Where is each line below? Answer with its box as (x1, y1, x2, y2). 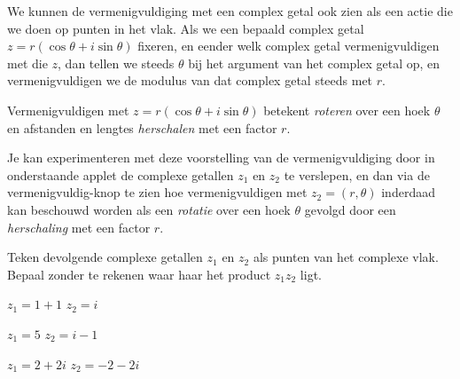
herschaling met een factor (7, 217, 151, 236)
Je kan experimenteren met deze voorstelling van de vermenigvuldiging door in (7, 148, 435, 167)
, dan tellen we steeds (58, 53, 175, 72)
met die (7, 53, 48, 72)
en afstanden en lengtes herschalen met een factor (7, 118, 277, 137)
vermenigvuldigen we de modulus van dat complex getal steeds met (7, 71, 373, 90)
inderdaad (381, 183, 435, 201)
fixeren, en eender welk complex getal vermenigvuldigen (137, 36, 440, 55)
